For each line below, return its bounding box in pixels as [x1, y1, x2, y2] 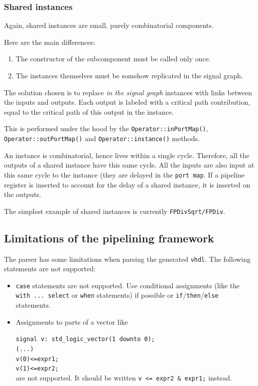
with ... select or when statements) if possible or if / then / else [15, 290, 219, 300]
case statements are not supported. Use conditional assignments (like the [15, 280, 240, 290]
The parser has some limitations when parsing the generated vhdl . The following [4, 253, 251, 264]
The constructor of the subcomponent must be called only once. [15, 53, 211, 64]
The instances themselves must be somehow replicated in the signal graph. [15, 70, 243, 80]
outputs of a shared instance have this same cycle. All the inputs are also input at [4, 160, 255, 170]
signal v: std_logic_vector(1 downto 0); [15, 336, 155, 343]
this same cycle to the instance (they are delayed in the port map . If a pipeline [4, 169, 245, 180]
